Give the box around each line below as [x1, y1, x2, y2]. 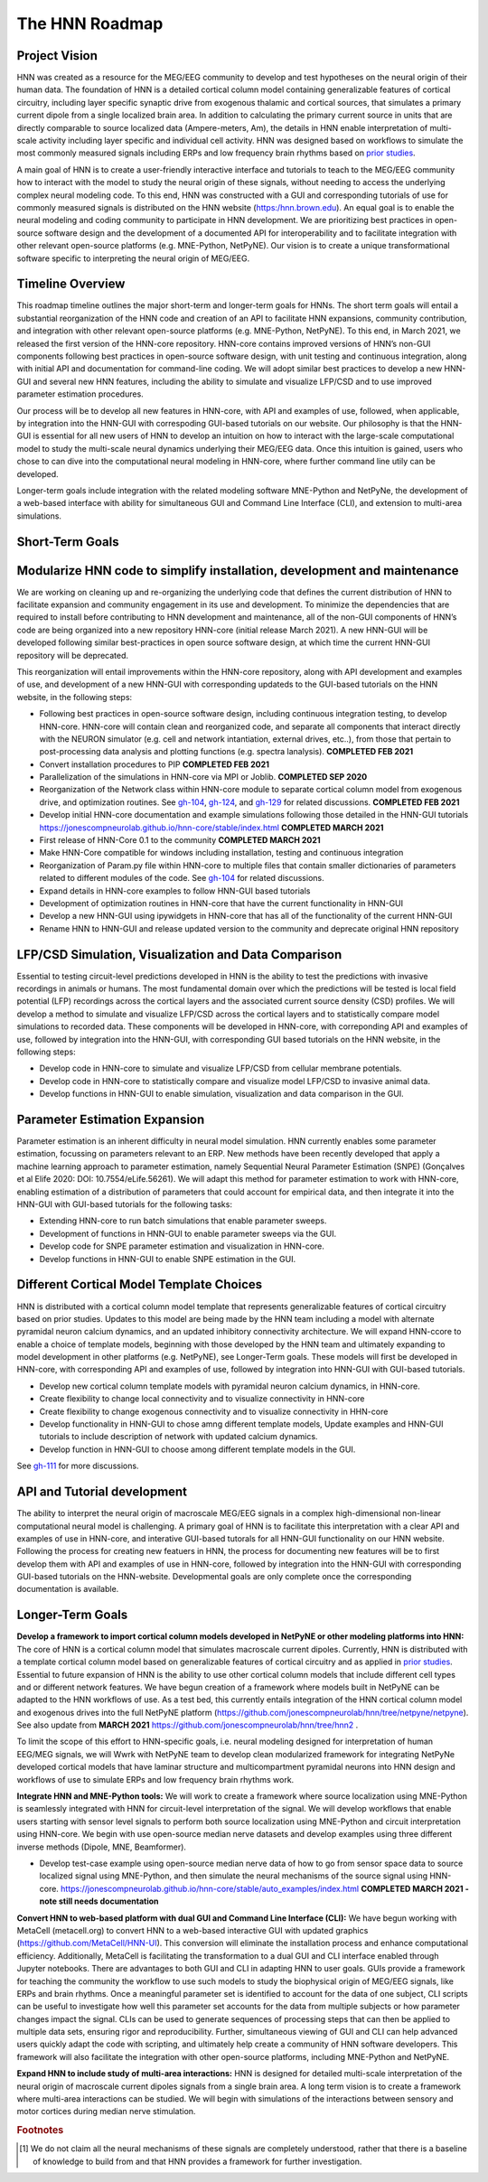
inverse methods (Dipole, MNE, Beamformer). [16, 1841, 187, 1852]
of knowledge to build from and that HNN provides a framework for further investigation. [33, 2156, 362, 2167]
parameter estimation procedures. [16, 389, 144, 399]
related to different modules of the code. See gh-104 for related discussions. [39, 873, 324, 884]
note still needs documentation [39, 1896, 159, 1906]
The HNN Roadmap [16, 14, 164, 33]
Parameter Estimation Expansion [16, 1112, 205, 1127]
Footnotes [16, 2124, 64, 2137]
